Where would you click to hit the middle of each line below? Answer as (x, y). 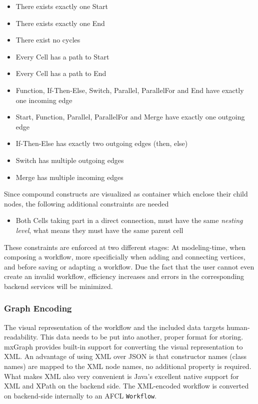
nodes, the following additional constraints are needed (86, 203)
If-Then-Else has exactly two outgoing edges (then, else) (102, 143)
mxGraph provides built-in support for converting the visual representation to (123, 346)
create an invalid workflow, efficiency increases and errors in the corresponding (124, 276)
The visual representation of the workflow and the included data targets (114, 327)
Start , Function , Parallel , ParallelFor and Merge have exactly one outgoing (130, 117)
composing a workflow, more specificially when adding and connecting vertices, (125, 257)
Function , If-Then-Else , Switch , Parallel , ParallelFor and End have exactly (130, 90)
